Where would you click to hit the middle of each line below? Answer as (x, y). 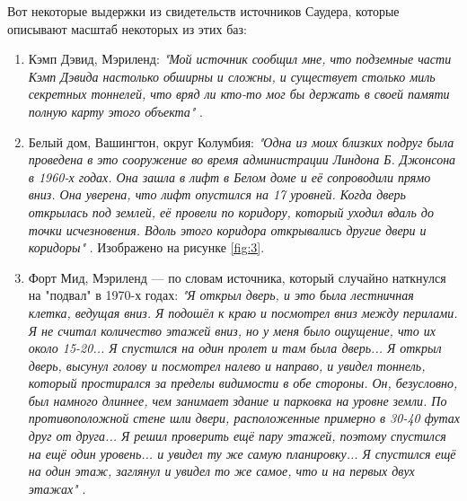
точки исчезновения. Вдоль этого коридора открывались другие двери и (227, 229)
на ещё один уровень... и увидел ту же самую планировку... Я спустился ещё (242, 453)
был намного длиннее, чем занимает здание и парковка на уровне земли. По (238, 400)
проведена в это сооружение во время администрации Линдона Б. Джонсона (242, 159)
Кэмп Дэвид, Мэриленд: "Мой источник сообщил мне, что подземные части (240, 59)
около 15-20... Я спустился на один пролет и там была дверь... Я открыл (235, 348)
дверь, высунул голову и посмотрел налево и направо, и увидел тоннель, (227, 365)
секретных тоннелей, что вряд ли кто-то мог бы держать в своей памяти (239, 94)
